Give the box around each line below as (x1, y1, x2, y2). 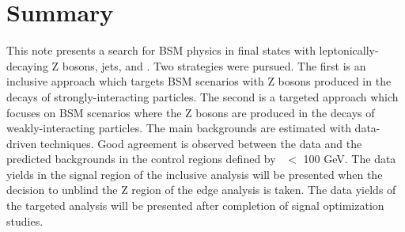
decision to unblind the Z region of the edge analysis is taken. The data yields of (6, 181, 396, 198)
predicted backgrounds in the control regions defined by (6, 150, 276, 167)
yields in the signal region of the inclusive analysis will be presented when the (6, 165, 383, 182)
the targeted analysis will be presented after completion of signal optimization (6, 197, 384, 214)
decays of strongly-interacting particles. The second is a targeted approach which (6, 88, 399, 105)
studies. (6, 212, 44, 229)
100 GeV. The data (303, 150, 396, 167)
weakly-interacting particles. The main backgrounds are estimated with (6, 120, 351, 136)
